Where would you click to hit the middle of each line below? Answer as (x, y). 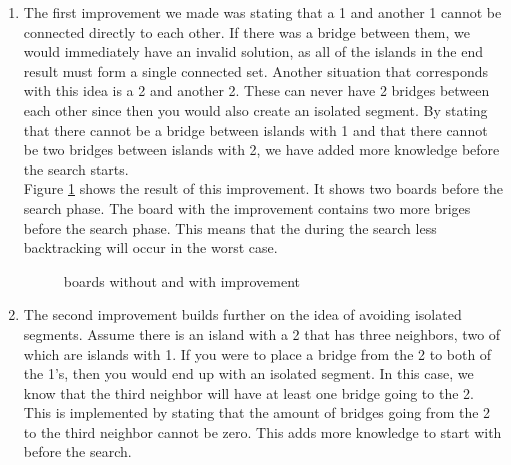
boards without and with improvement (182, 280)
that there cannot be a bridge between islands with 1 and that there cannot (255, 129)
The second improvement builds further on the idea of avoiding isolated (242, 314)
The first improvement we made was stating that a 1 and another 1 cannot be (262, 12)
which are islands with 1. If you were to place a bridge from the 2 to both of (257, 353)
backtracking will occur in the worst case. (150, 247)
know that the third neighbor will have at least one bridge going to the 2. (248, 392)
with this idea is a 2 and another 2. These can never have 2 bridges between (256, 90)
